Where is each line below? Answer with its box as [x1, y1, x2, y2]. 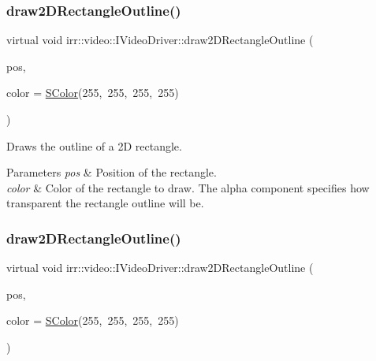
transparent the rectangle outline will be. [6, 195, 204, 211]
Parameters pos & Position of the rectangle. [6, 164, 217, 180]
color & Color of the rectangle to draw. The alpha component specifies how [6, 179, 370, 195]
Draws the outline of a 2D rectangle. [6, 137, 182, 154]
